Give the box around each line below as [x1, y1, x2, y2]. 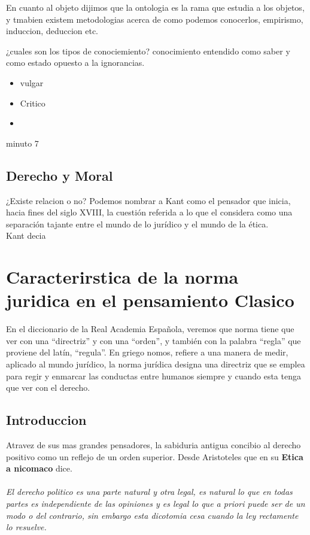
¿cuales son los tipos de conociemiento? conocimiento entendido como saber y [6, 44, 290, 57]
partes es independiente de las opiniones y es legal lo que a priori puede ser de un [6, 497, 305, 509]
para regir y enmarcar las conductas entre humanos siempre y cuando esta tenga [6, 369, 301, 382]
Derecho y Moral [6, 166, 113, 184]
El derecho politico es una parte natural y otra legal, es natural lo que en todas [6, 485, 293, 498]
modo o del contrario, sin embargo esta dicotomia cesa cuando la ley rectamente [6, 509, 299, 521]
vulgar [20, 76, 44, 89]
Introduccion [6, 411, 87, 429]
